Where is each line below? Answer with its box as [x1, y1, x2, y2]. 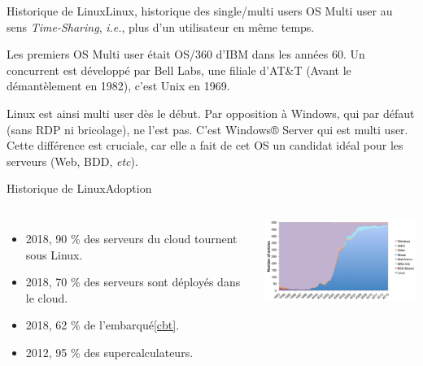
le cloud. [25, 289, 68, 306]
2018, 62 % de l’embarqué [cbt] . [25, 316, 180, 333]
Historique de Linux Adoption [7, 180, 152, 197]
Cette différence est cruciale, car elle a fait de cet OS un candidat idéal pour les [7, 137, 403, 154]
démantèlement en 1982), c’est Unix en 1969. [7, 77, 230, 94]
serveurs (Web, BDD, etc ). [7, 152, 138, 169]
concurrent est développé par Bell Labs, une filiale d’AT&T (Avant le [7, 61, 351, 78]
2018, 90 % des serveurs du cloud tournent [25, 229, 238, 246]
